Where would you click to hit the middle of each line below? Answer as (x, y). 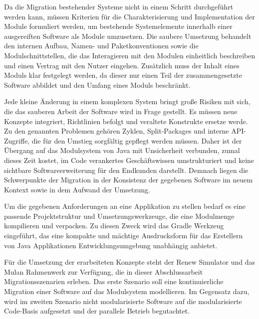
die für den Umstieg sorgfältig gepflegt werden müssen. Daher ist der (137, 140)
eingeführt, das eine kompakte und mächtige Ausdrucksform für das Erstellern (124, 236)
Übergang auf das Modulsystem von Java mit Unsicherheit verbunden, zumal (122, 150)
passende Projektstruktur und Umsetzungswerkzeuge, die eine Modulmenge (119, 216)
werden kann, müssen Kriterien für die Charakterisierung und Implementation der (129, 16)
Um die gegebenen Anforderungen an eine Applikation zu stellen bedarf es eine (125, 206)
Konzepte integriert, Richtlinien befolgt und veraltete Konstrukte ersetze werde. (126, 121)
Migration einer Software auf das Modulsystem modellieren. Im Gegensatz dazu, (127, 291)
